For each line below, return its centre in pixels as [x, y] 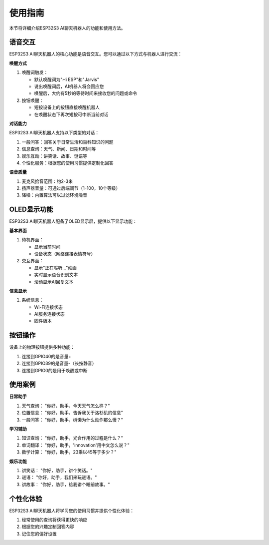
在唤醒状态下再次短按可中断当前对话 [71, 114]
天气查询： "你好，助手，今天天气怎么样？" [66, 406]
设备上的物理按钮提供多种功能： [42, 347]
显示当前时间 [47, 247]
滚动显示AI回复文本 [54, 282]
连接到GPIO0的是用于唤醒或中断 [55, 370]
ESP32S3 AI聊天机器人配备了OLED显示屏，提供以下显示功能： [73, 221]
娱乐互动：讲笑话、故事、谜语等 [54, 156]
